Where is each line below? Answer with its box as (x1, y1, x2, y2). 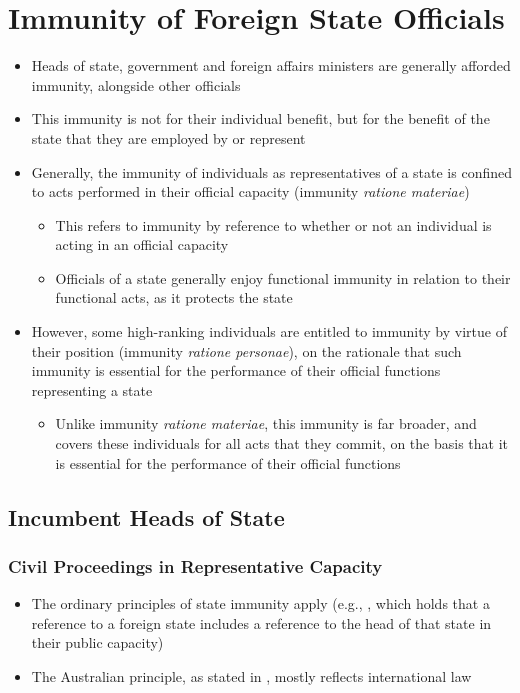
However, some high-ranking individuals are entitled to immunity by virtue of (31, 321, 507, 342)
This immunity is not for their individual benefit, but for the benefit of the (31, 108, 490, 129)
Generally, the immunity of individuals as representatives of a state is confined (31, 161, 512, 182)
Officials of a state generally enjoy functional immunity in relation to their (55, 267, 511, 288)
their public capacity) (31, 632, 164, 653)
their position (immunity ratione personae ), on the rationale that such (31, 340, 462, 361)
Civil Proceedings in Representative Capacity (8, 553, 383, 578)
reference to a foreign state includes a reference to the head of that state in (31, 612, 492, 633)
